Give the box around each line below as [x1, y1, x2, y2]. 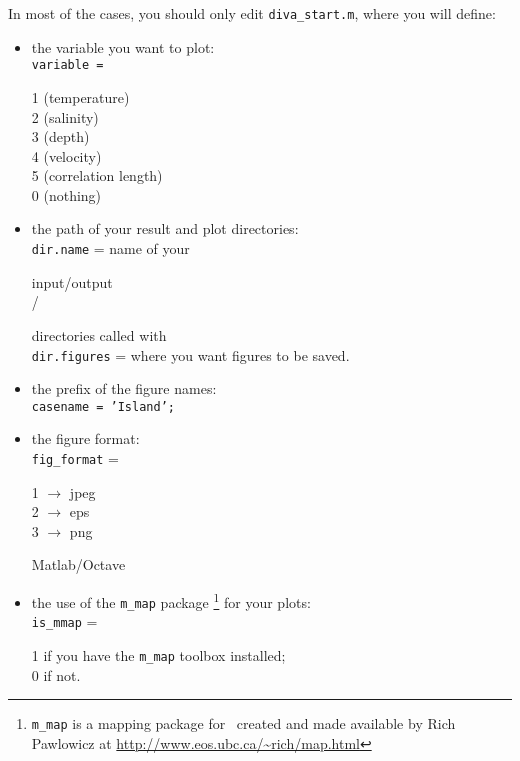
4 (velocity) [31, 145, 102, 166]
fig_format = [31, 448, 119, 468]
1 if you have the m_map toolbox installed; [31, 645, 286, 665]
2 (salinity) [31, 106, 99, 127]
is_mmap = [31, 611, 98, 632]
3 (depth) [31, 126, 90, 147]
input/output [31, 271, 113, 292]
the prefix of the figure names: [31, 378, 217, 399]
